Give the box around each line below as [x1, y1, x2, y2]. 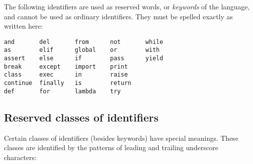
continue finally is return [4, 80, 131, 87]
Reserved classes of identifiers [4, 109, 159, 124]
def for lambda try [4, 87, 121, 95]
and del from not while [4, 38, 164, 45]
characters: [4, 152, 37, 162]
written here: [4, 21, 43, 31]
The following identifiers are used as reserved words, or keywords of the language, [4, 1, 250, 11]
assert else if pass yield [4, 55, 164, 62]
